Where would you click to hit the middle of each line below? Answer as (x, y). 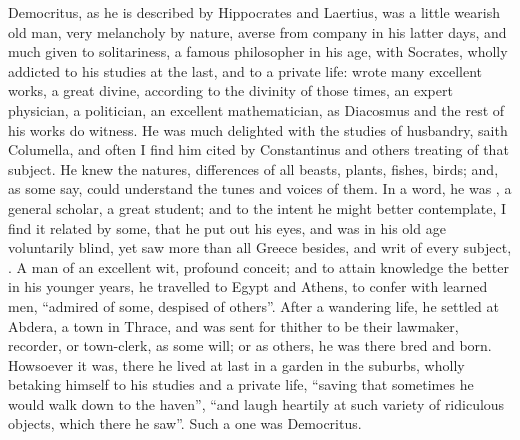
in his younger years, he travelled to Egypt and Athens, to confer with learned (248, 286)
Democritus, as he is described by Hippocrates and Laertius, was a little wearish (254, 12)
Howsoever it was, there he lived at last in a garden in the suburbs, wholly (236, 364)
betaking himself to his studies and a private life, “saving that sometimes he (241, 384)
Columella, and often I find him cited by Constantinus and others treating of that (258, 149)
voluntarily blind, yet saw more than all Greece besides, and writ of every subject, (260, 247)
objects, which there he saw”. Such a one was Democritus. (185, 423)
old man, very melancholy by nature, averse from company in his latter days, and (257, 31)
